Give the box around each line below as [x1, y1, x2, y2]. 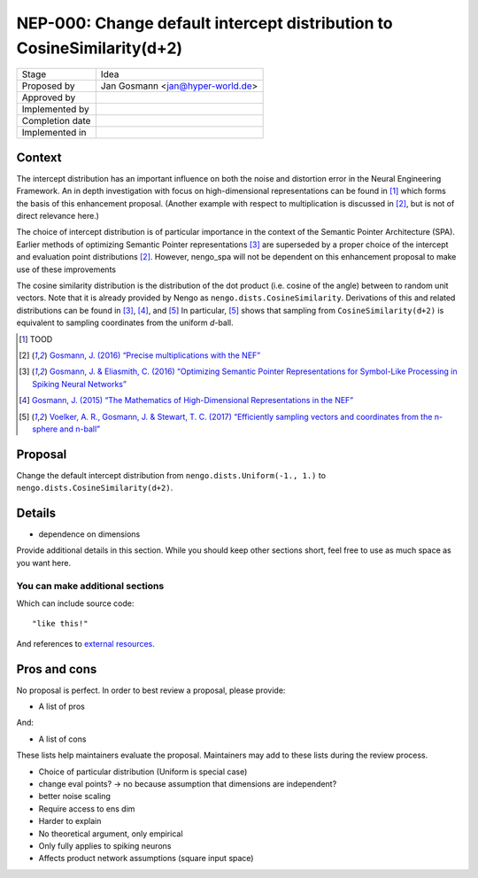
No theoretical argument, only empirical [38, 828, 183, 839]
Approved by [21, 91, 76, 104]
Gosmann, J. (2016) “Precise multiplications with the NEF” [49, 350, 261, 361]
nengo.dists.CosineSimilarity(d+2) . [16, 483, 173, 493]
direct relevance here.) [16, 211, 99, 221]
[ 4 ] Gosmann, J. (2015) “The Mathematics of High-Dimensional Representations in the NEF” [19, 395, 354, 406]
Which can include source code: [16, 598, 135, 609]
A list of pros [38, 701, 86, 712]
